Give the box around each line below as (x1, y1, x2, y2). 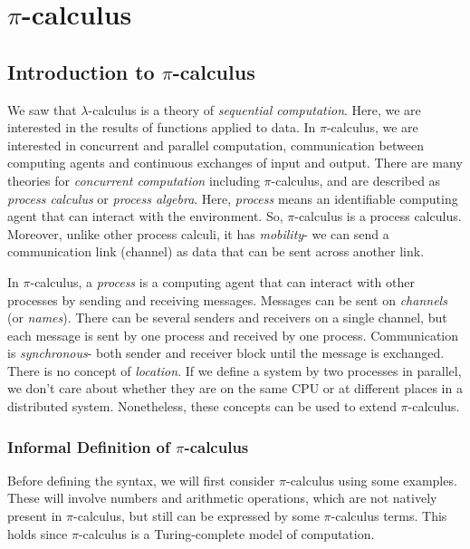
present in (7, 506, 62, 525)
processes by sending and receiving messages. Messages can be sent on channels (7, 290, 447, 309)
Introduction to (7, 57, 155, 85)
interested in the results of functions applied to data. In (7, 118, 316, 137)
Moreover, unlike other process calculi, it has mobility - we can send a (7, 224, 389, 243)
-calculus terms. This (331, 506, 447, 525)
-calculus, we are (326, 118, 418, 137)
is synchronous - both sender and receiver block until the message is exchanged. (7, 343, 445, 362)
